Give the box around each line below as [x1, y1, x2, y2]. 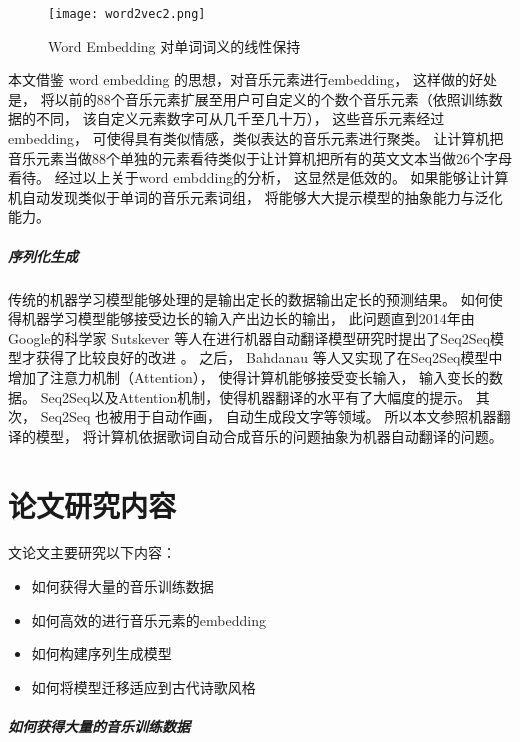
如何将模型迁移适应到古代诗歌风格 [31, 676, 256, 697]
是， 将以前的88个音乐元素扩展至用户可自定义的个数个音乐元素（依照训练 [8, 88, 489, 109]
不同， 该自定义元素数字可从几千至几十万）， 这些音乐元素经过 [35, 108, 445, 129]
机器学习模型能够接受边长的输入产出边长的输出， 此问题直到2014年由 [21, 308, 475, 329]
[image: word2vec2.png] [48, 7, 206, 21]
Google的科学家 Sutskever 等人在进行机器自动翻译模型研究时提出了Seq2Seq [8, 327, 491, 348]
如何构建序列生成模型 [31, 643, 172, 664]
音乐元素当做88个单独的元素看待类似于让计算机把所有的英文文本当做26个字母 [8, 147, 512, 168]
